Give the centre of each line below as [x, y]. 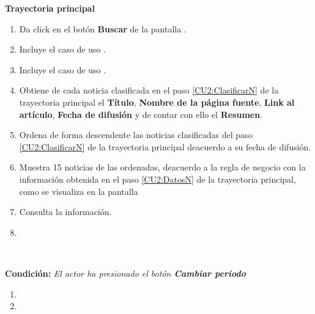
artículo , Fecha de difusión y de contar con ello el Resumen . [141, 114]
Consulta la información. [65, 212]
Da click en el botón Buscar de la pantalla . [103, 28]
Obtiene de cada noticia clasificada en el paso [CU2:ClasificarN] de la [149, 90]
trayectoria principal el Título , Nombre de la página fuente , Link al [157, 102]
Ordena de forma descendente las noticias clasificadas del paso [136, 135]
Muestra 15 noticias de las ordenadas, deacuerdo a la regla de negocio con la [162, 167]
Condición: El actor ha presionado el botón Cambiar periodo [125, 273]
